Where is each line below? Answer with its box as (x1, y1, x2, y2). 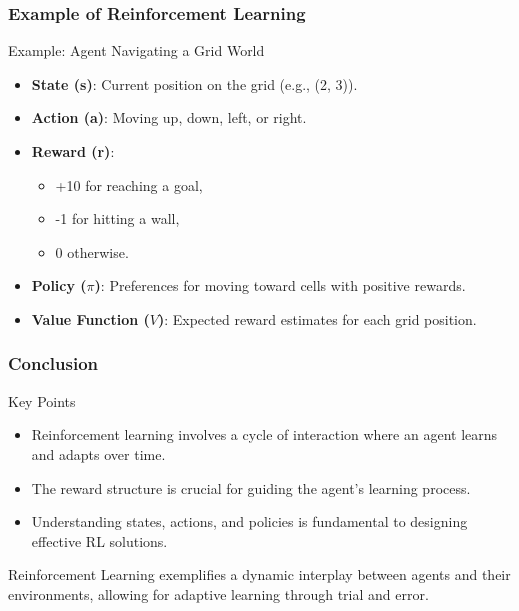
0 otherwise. (55, 241, 129, 262)
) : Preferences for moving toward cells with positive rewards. (94, 275, 466, 296)
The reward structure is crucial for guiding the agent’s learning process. (31, 477, 471, 498)
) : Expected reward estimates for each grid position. (157, 308, 477, 329)
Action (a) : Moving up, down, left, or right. (31, 107, 307, 128)
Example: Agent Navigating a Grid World (8, 40, 265, 61)
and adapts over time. (31, 443, 166, 464)
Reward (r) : (31, 141, 115, 161)
